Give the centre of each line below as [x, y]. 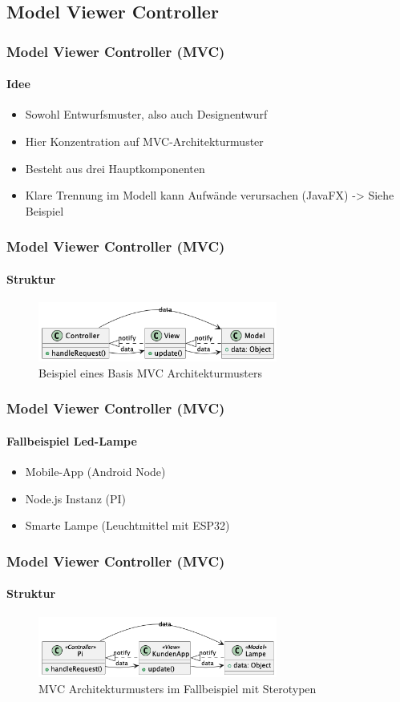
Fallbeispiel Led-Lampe [72, 441]
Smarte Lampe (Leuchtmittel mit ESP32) [127, 525]
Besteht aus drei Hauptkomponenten [115, 168]
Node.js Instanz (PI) [75, 498]
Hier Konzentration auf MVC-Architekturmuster [144, 141]
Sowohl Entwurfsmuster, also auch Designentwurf [146, 114]
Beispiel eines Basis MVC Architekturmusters [150, 372]
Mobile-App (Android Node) [95, 472]
